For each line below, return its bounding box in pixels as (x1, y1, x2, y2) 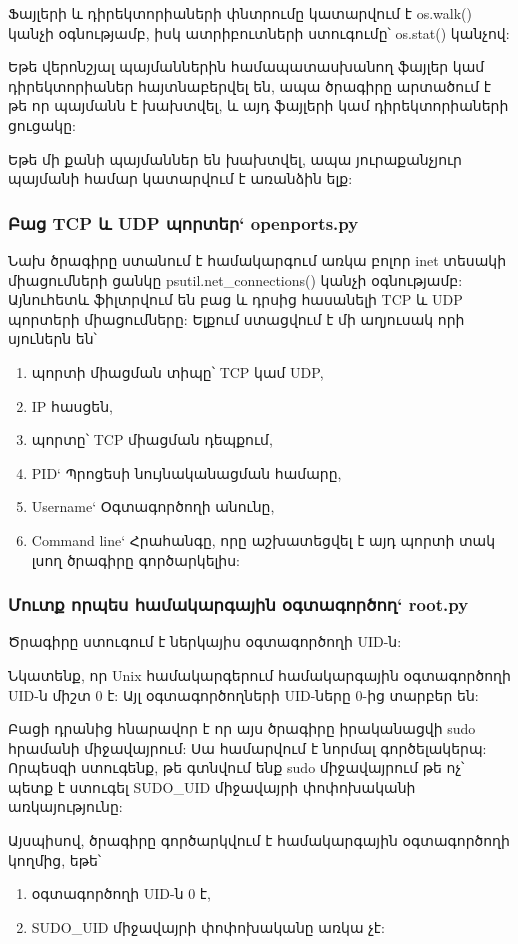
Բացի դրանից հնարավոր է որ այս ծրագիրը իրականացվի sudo (8, 718, 476, 739)
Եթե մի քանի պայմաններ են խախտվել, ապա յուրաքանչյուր (8, 148, 462, 169)
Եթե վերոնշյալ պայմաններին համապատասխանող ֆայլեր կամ (8, 56, 485, 77)
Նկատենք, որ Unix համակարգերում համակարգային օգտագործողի (8, 664, 511, 685)
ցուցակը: (8, 114, 76, 135)
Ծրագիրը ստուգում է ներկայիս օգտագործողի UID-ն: (8, 631, 402, 652)
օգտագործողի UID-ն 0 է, (31, 883, 211, 904)
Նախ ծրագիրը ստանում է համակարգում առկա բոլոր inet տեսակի (8, 249, 507, 270)
